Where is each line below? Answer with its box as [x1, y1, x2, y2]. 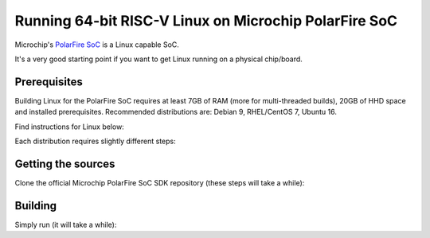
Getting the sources [14, 157, 115, 170]
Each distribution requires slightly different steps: [14, 136, 177, 146]
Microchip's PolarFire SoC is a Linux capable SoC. [14, 40, 179, 49]
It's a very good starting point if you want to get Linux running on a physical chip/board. [14, 54, 303, 64]
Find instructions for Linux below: [14, 122, 125, 131]
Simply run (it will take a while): [14, 220, 117, 229]
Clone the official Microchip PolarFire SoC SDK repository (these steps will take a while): [14, 178, 305, 187]
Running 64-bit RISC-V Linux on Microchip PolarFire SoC [14, 12, 398, 29]
